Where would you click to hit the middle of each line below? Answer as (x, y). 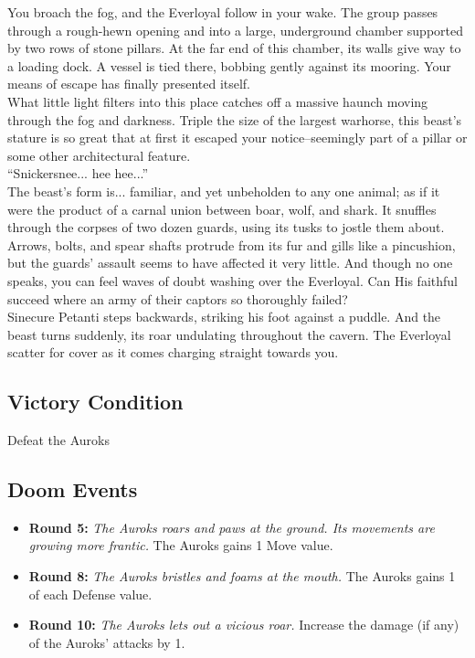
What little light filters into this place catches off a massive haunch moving (218, 101)
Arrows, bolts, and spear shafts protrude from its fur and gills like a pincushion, (232, 244)
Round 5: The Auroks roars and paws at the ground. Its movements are (232, 527)
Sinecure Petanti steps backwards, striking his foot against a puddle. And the (224, 317)
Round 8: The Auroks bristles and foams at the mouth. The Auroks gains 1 (242, 576)
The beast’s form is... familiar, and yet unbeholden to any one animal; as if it (224, 191)
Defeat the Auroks (58, 440)
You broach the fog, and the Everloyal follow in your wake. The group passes (223, 12)
